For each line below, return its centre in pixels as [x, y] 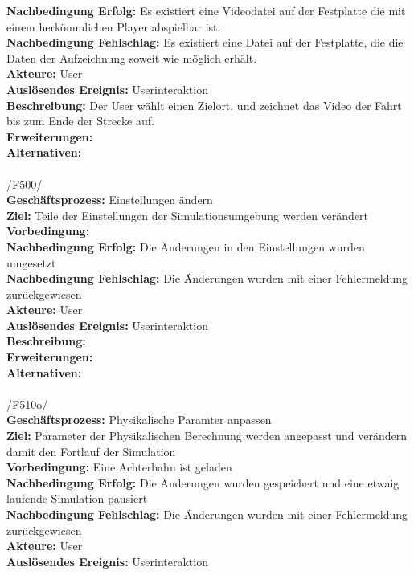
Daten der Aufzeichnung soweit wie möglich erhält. [132, 57]
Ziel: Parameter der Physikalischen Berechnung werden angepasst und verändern [207, 436]
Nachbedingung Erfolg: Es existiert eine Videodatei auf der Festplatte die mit [206, 10]
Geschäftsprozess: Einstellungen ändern [110, 200]
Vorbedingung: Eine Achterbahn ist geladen [119, 467]
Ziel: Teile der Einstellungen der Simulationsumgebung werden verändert [188, 215]
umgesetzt [31, 262]
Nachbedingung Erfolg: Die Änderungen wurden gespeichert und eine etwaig [203, 482]
